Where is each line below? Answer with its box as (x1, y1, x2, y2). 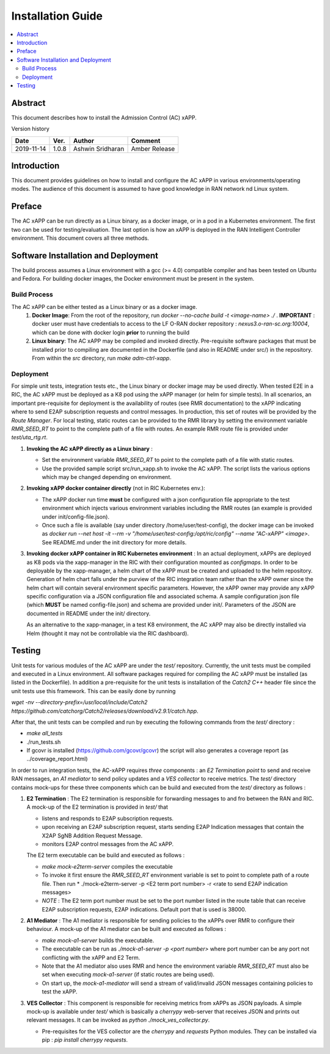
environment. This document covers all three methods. (11, 234, 149, 242)
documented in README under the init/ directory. (26, 609, 151, 617)
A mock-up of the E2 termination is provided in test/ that (26, 803, 168, 811)
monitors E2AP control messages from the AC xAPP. (42, 840, 174, 847)
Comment (131, 136, 161, 145)
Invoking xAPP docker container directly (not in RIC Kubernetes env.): (26, 484, 205, 492)
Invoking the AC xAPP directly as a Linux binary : (26, 445, 153, 452)
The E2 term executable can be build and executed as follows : (26, 852, 185, 859)
